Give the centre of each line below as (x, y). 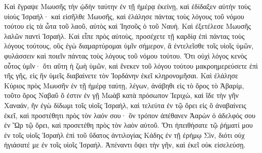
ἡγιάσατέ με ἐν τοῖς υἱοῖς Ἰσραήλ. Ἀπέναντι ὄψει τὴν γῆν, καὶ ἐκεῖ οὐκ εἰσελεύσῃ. (125, 145)
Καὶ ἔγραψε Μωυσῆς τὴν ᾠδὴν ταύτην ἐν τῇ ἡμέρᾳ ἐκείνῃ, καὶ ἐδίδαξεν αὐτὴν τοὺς (127, 6)
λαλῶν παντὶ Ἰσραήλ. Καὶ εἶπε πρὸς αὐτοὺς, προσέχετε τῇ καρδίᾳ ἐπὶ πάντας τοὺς (124, 36)
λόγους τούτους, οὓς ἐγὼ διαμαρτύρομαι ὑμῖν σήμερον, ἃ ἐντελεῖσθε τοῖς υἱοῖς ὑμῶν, (129, 46)
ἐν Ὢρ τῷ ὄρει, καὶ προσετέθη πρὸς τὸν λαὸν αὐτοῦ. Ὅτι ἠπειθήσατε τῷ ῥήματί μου (128, 125)
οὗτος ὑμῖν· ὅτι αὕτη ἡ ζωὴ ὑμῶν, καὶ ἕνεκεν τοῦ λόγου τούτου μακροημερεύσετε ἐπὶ (131, 65)
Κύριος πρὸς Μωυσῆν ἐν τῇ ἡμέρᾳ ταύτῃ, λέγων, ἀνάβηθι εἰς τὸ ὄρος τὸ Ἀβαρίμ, (124, 85)
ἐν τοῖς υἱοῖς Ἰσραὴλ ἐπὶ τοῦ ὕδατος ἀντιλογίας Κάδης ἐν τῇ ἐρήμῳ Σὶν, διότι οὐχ (124, 135)
